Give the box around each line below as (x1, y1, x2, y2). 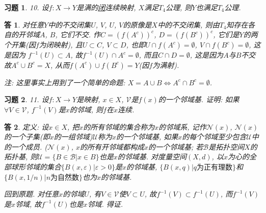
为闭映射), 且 (39, 39, 83, 50)
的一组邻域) (54, 131, 93, 142)
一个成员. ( (11, 141, 48, 152)
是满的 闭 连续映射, (76, 2, 136, 12)
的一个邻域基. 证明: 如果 (158, 94, 240, 105)
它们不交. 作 (60, 29, 101, 40)
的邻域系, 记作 (158, 121, 206, 132)
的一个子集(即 (4, 131, 50, 142)
